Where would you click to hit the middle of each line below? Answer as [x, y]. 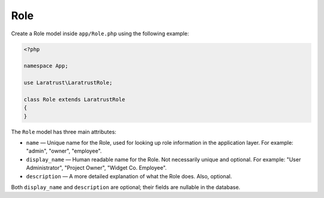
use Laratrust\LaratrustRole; [68, 83]
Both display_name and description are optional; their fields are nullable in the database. [126, 187]
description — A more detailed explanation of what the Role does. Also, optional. [129, 176]
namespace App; [46, 66]
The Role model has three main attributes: [64, 132]
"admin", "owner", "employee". [64, 151]
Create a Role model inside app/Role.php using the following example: [100, 33]
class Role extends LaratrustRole [74, 99]
